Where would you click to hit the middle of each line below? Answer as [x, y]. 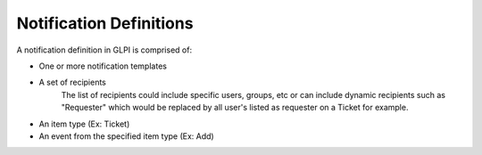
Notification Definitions [105, 23]
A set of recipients [72, 82]
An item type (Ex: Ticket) [84, 124]
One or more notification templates [103, 66]
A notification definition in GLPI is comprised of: [104, 50]
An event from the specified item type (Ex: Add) [126, 136]
